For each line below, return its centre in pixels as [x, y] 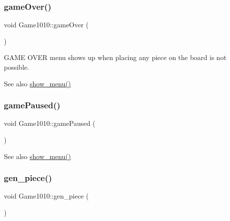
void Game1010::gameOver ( [46, 25]
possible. [17, 67]
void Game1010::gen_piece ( [46, 196]
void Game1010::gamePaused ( [50, 123]
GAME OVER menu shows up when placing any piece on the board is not [115, 57]
